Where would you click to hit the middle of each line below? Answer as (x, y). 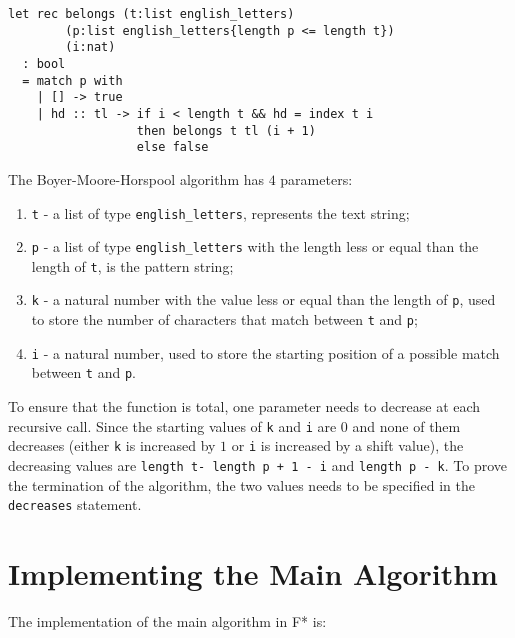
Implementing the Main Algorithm (253, 573)
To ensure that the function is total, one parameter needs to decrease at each (244, 406)
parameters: (316, 178)
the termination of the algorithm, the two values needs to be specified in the (241, 484)
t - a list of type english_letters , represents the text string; (220, 212)
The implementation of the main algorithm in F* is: (167, 621)
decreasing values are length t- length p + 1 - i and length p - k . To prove (258, 465)
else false (172, 147)
